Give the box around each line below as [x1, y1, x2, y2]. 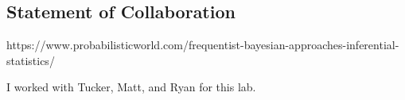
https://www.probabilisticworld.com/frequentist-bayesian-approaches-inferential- [6, 37, 399, 53]
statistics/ [6, 52, 55, 68]
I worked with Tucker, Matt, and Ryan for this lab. [6, 79, 256, 95]
